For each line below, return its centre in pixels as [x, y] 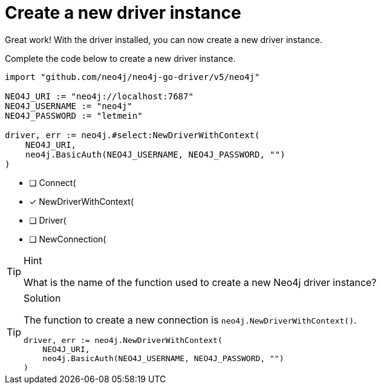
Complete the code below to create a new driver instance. [120, 58]
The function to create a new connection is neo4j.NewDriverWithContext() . [190, 320]
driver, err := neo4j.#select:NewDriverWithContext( [132, 135]
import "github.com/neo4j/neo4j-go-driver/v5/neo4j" [132, 77]
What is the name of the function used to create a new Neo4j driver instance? [200, 282]
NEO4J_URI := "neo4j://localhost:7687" [99, 96]
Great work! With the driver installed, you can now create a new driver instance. [164, 39]
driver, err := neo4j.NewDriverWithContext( [123, 340]
